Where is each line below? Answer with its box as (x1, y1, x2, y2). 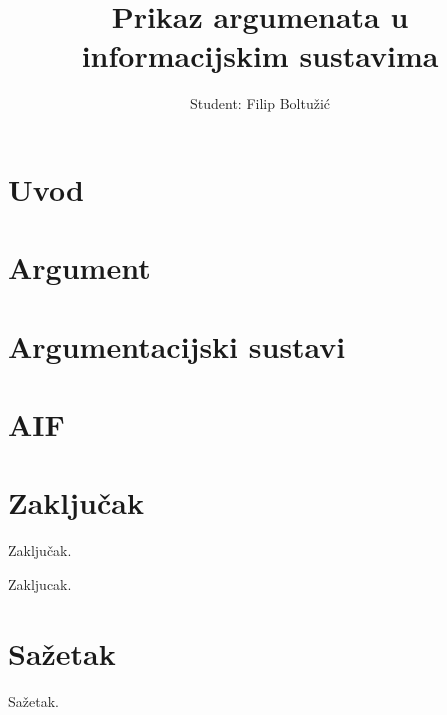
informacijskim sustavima (81, 35, 439, 76)
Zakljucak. (8, 573, 72, 594)
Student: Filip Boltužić (189, 93, 331, 114)
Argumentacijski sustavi (8, 325, 346, 366)
